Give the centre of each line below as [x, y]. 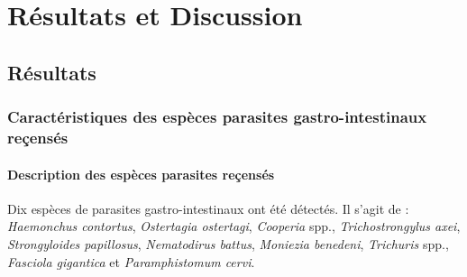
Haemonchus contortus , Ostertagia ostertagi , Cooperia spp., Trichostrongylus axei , [234, 226]
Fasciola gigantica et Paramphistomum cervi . [131, 261]
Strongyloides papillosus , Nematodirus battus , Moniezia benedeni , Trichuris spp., [228, 243]
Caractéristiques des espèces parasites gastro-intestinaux [217, 117]
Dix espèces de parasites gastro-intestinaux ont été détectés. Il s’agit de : [208, 208]
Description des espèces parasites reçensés [141, 174]
